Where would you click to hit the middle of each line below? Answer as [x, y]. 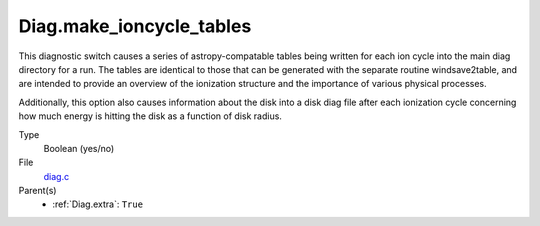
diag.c [56, 176]
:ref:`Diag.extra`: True [98, 204]
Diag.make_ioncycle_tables [135, 26]
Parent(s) [37, 191]
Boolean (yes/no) [79, 148]
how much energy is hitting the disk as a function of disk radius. [150, 116]
